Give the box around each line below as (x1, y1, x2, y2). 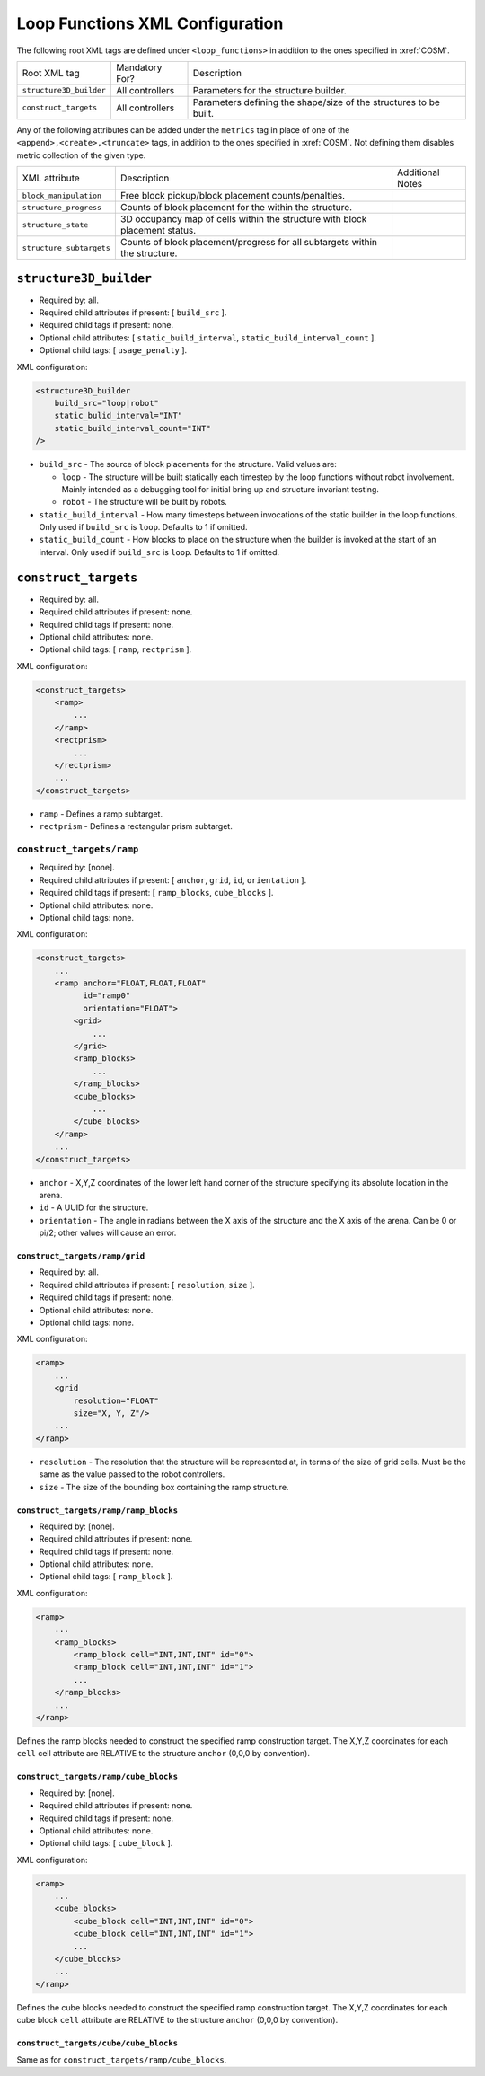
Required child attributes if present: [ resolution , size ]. (39, 1279, 255, 1290)
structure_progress (22, 202, 102, 212)
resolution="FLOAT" (73, 1395, 159, 1406)
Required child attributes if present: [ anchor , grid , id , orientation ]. (39, 874, 307, 885)
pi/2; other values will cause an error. (39, 1227, 177, 1239)
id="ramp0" (82, 991, 131, 1001)
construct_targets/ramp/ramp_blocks (16, 1505, 179, 1515)
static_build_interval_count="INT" (54, 423, 211, 433)
